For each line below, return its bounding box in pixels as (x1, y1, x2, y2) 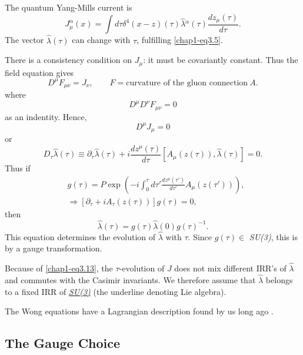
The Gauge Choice (5, 334, 121, 352)
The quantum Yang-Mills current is (5, 1, 132, 13)
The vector (5, 34, 44, 46)
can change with (72, 34, 131, 46)
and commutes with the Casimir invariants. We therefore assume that (5, 273, 256, 286)
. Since (188, 230, 212, 243)
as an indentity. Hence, (5, 110, 87, 122)
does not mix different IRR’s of (174, 262, 287, 274)
